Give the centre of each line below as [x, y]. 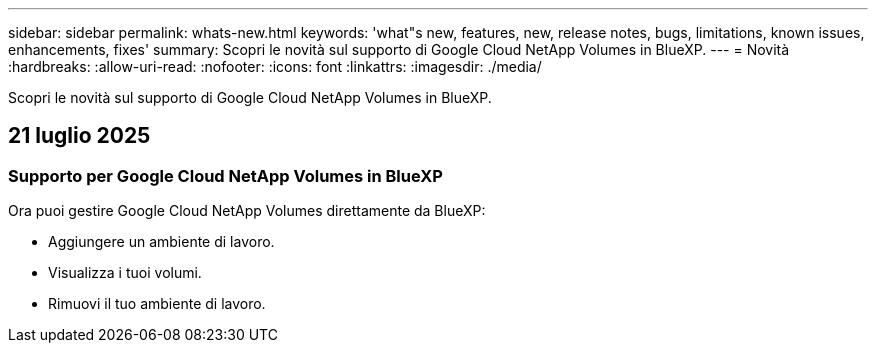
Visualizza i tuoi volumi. [125, 273]
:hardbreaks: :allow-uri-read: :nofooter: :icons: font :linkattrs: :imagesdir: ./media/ [275, 66]
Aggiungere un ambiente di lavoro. [161, 242]
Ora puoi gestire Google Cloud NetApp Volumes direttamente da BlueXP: [247, 211]
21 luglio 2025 [79, 136]
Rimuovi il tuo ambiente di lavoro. [157, 304]
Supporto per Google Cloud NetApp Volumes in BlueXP [225, 175]
